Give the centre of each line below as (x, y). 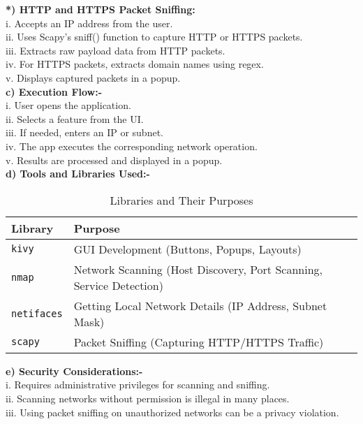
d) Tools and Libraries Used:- (78, 174)
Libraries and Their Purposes (181, 200)
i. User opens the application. (68, 105)
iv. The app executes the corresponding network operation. (132, 146)
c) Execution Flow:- (54, 91)
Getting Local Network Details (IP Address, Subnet (200, 305)
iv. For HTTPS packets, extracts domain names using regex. (135, 64)
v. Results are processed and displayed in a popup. (114, 160)
